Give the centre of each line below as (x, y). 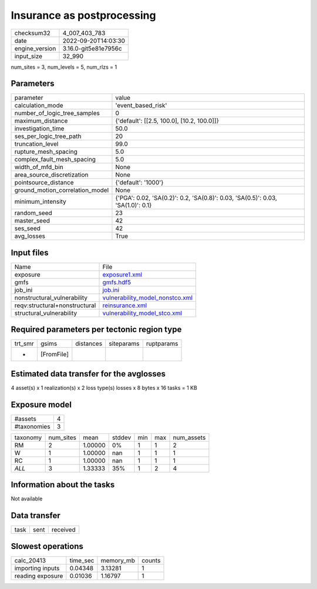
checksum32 (33, 33)
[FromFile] (55, 354)
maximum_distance (41, 121)
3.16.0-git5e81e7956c (92, 48)
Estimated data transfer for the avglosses (88, 374)
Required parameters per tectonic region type (96, 330)
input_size (28, 56)
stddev (122, 437)
